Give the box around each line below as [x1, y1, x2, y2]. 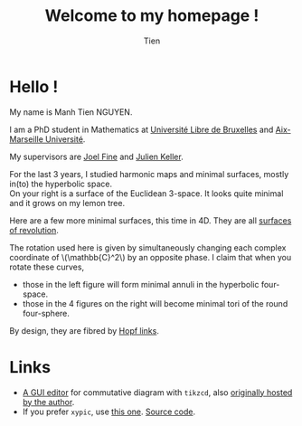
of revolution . [9, 224, 59, 235]
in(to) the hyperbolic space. [9, 178, 113, 189]
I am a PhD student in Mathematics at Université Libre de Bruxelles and [9, 124, 274, 135]
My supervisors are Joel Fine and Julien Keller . [9, 151, 184, 162]
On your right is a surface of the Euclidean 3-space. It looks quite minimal [9, 187, 284, 199]
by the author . [22, 396, 75, 407]
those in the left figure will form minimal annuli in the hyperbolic [22, 279, 260, 289]
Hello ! [9, 76, 59, 97]
